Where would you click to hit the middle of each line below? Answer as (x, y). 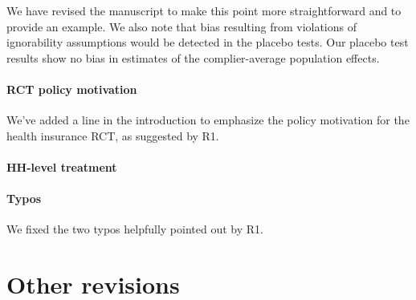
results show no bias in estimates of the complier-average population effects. (193, 57)
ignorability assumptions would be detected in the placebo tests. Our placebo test (208, 42)
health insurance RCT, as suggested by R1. (113, 135)
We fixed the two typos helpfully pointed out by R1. (135, 229)
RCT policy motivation (72, 89)
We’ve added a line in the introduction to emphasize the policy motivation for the (208, 120)
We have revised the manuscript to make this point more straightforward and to (204, 10)
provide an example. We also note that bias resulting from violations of (182, 26)
